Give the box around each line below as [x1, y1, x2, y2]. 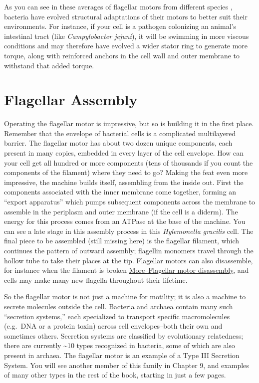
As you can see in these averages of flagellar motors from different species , [4, 1, 233, 11]
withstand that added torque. [4, 60, 94, 70]
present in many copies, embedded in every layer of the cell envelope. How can [4, 148, 244, 158]
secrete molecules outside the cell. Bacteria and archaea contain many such [4, 301, 233, 311]
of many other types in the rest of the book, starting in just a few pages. [4, 370, 226, 380]
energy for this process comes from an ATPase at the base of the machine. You [4, 216, 246, 226]
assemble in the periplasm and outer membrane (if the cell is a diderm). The [4, 206, 238, 216]
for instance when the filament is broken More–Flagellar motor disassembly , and [4, 265, 249, 275]
